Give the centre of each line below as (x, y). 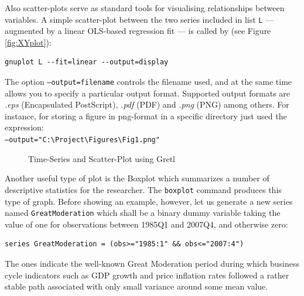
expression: (24, 127)
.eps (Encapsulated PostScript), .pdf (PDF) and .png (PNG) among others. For (147, 104)
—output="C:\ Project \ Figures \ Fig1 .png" (82, 140)
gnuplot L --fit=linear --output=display (87, 62)
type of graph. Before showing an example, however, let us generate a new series (149, 201)
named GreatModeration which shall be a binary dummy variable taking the (143, 213)
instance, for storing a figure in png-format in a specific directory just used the (146, 116)
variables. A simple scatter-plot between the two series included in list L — (139, 19)
